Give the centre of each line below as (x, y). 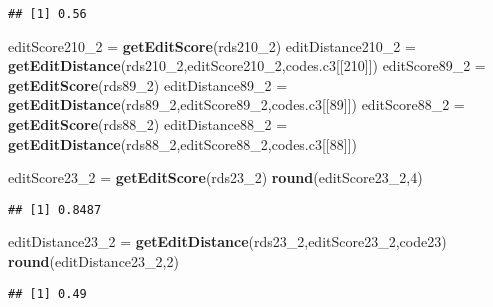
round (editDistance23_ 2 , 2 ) (93, 261)
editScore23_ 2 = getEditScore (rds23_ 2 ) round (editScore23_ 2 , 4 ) (215, 177)
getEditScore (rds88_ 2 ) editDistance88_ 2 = (148, 124)
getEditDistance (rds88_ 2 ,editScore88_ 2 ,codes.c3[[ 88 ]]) (182, 143)
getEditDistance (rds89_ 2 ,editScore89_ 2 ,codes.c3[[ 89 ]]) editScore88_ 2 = (236, 104)
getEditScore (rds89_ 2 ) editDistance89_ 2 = (148, 84)
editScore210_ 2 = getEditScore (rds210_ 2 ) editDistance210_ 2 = (212, 45)
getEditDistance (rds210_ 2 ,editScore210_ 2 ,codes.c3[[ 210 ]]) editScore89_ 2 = (247, 65)
